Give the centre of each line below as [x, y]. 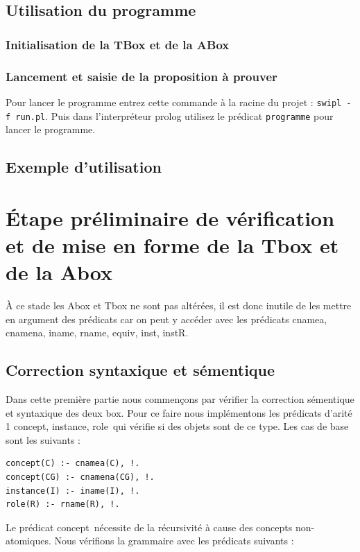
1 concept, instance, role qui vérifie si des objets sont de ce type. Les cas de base [177, 426]
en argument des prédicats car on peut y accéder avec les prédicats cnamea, [166, 319]
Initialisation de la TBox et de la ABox [118, 44]
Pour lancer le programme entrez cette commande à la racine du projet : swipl [174, 102]
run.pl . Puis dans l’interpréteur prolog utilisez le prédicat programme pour [174, 115]
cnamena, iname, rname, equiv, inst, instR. [97, 333]
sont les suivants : [43, 439]
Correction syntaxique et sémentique [140, 370]
